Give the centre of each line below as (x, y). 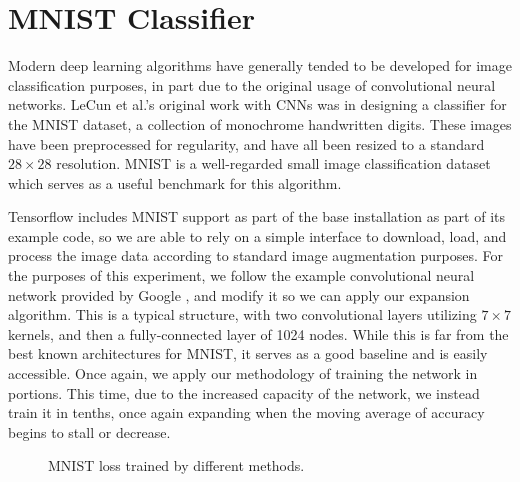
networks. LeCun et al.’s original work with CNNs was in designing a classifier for (257, 104)
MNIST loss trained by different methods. (176, 465)
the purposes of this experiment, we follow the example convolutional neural (241, 275)
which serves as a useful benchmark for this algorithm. (175, 182)
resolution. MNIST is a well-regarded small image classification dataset (273, 163)
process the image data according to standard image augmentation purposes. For (256, 255)
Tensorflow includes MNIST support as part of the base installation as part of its (257, 216)
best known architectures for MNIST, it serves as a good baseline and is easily (248, 353)
